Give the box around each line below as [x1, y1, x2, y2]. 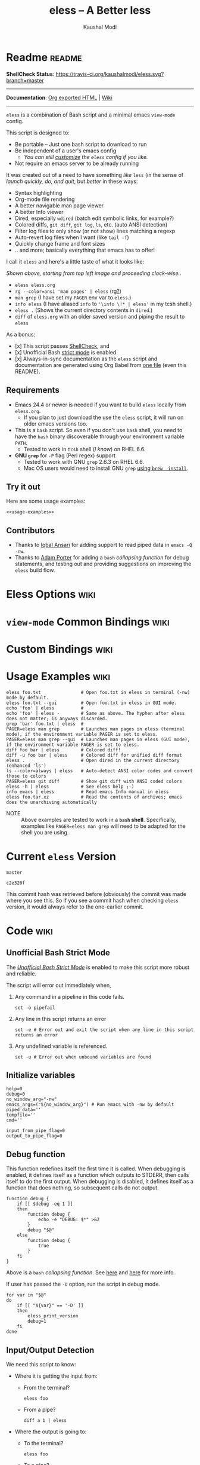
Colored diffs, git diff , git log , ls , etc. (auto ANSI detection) [14, 221, 168, 228]
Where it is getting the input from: [14, 1372, 98, 1380]
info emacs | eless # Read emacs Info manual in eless [6, 788, 169, 795]
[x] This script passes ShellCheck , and [14, 342, 110, 350]
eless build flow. [14, 567, 55, 574]
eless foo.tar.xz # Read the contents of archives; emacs [6, 794, 183, 800]
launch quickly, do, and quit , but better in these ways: [6, 178, 138, 185]
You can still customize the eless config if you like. [23, 153, 148, 160]
